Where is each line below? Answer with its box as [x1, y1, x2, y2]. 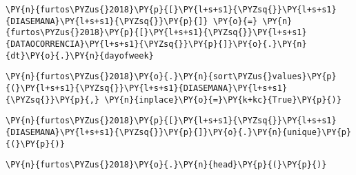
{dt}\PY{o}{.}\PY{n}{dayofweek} [6, 50, 154, 61]
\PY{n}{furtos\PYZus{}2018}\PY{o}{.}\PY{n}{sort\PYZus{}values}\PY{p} [6, 72, 337, 82]
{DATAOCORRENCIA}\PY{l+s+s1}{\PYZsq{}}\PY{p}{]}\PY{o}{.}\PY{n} [6, 39, 307, 49]
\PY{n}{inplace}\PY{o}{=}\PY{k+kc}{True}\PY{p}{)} [104, 94, 342, 105]
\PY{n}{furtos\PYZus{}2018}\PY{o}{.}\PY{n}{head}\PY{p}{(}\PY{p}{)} [6, 160, 327, 170]
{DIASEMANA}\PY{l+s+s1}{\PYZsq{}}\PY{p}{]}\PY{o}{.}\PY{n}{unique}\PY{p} [6, 127, 352, 137]
